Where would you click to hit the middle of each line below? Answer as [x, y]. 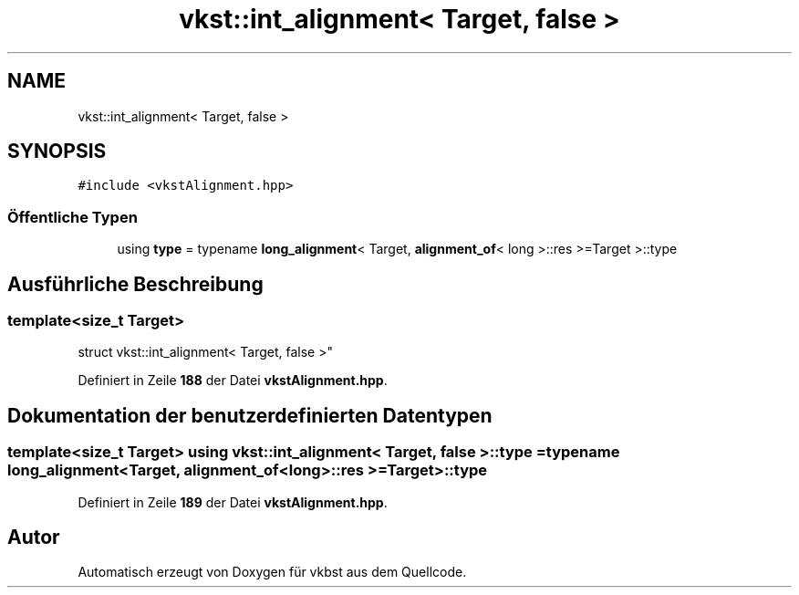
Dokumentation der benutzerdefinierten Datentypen [250, 415]
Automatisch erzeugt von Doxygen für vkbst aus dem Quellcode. [272, 572]
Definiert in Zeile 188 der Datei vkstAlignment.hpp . [233, 381]
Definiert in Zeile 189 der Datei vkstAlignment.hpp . [233, 502]
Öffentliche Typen [73, 217]
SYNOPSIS [57, 151]
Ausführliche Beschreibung [135, 284]
